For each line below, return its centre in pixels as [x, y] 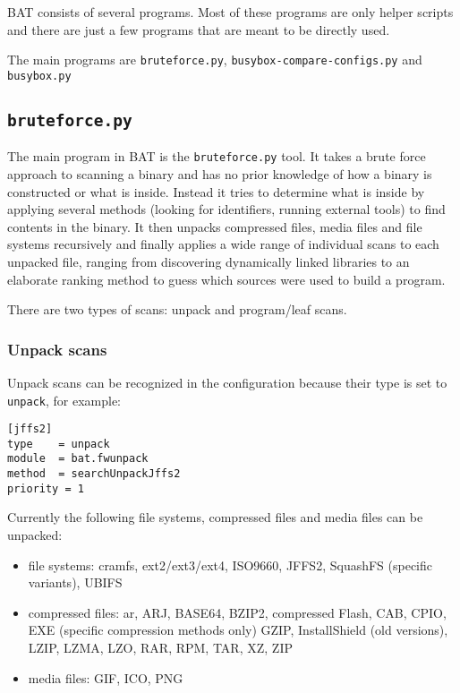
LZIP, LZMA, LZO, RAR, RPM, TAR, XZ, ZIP [160, 647]
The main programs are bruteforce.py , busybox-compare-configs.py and [215, 60]
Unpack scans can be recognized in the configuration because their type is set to [227, 382]
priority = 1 [46, 488]
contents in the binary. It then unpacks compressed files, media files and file [215, 226]
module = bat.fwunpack [78, 459]
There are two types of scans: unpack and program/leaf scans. [177, 309]
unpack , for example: [64, 400]
